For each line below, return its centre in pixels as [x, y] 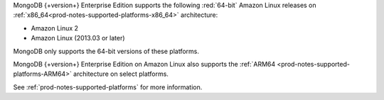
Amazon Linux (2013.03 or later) [78, 38]
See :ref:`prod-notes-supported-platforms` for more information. [108, 87]
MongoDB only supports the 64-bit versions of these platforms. [106, 51]
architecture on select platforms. [121, 74]
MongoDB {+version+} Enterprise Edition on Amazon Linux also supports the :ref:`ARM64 [144, 64]
